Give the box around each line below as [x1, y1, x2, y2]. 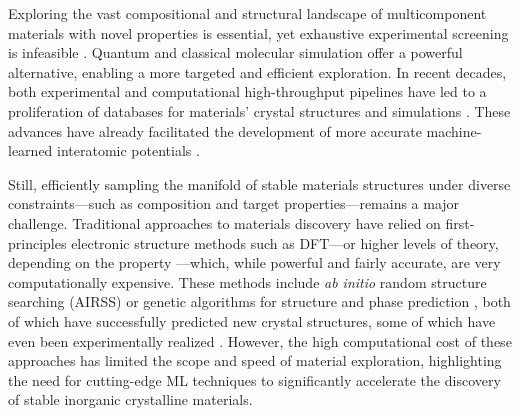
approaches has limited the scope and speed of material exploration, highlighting [8, 350, 502, 371]
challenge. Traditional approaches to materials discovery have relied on [8, 212, 441, 233]
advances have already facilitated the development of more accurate [8, 120, 422, 141]
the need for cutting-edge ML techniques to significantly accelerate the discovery [8, 369, 501, 390]
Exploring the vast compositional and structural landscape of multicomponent [8, 3, 487, 23]
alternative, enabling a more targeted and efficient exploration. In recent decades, [8, 61, 507, 82]
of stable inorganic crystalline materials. [8, 389, 253, 410]
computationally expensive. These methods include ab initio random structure [8, 271, 487, 292]
